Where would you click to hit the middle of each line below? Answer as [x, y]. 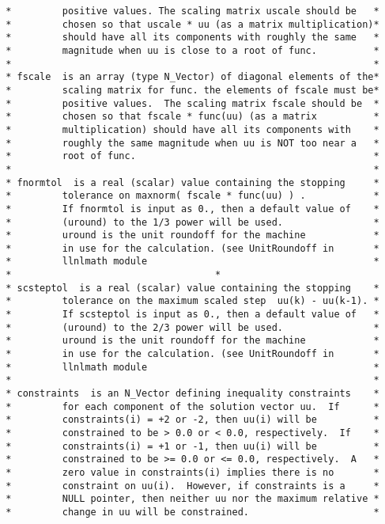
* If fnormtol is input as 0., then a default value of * [192, 209]
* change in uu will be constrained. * [192, 512]
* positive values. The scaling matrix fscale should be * [192, 103]
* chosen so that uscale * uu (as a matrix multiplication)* [192, 24]
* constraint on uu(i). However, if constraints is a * [192, 486]
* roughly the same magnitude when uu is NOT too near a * [192, 143]
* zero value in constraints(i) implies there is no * [192, 472]
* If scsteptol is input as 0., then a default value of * [192, 315]
